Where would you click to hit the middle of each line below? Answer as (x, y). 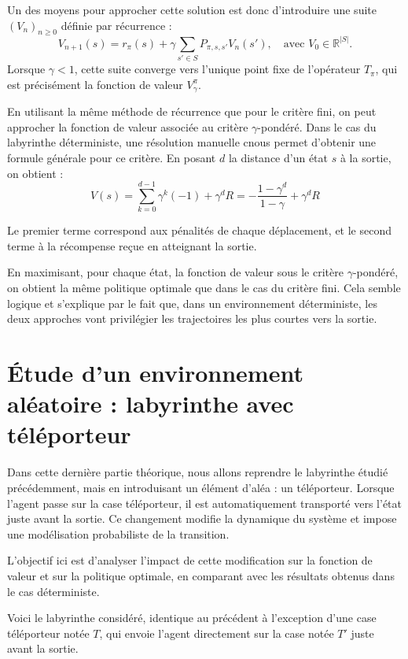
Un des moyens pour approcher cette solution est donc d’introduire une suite (192, 9)
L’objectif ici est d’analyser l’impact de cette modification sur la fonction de (190, 560)
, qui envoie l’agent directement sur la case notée (217, 633)
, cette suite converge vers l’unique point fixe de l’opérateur (217, 69)
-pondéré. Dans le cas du (317, 126)
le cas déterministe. (53, 591)
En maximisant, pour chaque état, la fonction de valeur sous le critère (175, 272)
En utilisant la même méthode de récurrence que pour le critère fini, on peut (192, 111)
